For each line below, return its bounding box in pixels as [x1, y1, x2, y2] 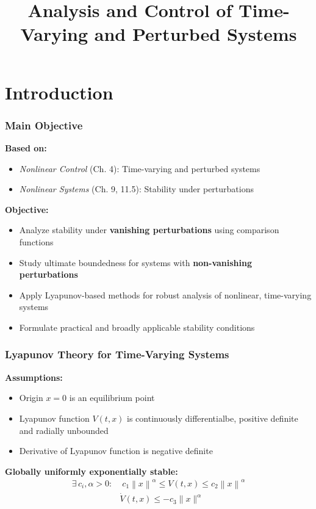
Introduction [5, 79, 113, 104]
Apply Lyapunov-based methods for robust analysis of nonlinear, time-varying [19, 288, 312, 301]
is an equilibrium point [69, 391, 155, 404]
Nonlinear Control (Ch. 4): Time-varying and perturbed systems [19, 162, 260, 175]
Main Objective [5, 117, 83, 132]
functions [19, 235, 54, 248]
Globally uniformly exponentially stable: [5, 464, 178, 477]
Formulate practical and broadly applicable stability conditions [19, 320, 255, 333]
